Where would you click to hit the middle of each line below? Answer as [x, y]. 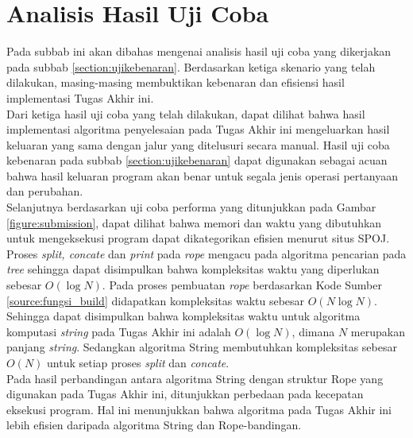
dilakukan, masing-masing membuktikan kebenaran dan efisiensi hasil [176, 82]
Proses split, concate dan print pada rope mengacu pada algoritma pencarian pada [206, 253]
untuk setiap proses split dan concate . [138, 362]
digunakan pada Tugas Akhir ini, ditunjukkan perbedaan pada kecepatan [185, 394]
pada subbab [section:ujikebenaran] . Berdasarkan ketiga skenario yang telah [191, 66]
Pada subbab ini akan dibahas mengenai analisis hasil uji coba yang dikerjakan [199, 51]
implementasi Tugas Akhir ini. [80, 97]
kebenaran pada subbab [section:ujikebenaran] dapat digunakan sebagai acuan [197, 160]
